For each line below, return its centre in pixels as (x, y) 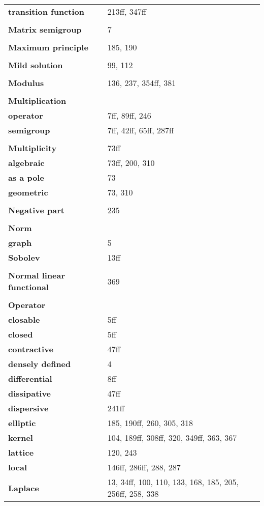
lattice (21, 452)
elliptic (22, 423)
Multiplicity (32, 148)
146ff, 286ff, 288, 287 (144, 467)
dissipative (30, 393)
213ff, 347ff (127, 11)
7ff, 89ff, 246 (129, 115)
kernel (21, 438)
